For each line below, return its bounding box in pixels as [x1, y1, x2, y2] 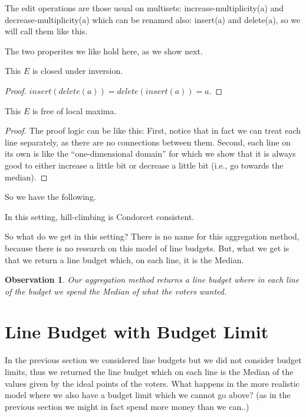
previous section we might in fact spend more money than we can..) [5, 400, 249, 412]
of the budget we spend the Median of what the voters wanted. [5, 285, 227, 297]
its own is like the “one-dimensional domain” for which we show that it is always [5, 147, 296, 160]
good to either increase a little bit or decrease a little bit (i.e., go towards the [5, 159, 284, 171]
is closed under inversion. [32, 64, 123, 77]
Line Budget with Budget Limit [5, 319, 269, 344]
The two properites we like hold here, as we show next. [5, 44, 203, 57]
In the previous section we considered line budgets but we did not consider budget [5, 354, 302, 366]
